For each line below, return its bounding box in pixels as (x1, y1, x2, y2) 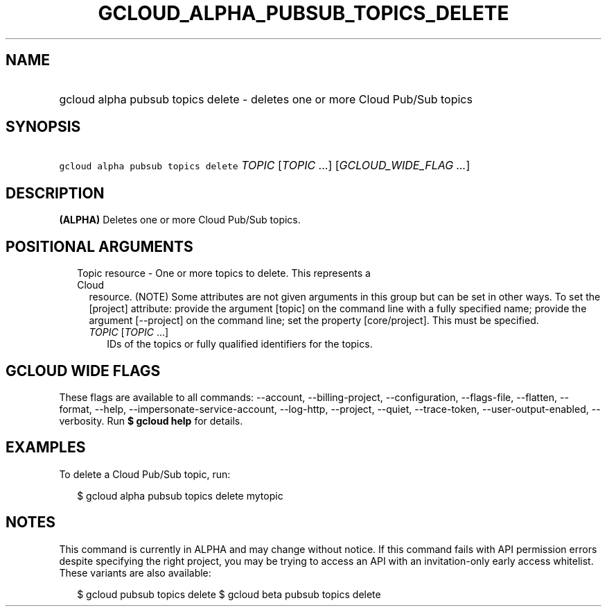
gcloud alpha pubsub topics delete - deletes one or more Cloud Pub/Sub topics (59, 92, 473, 106)
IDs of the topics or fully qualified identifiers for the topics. (107, 338, 373, 350)
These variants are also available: (59, 566, 211, 579)
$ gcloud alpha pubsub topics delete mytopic (77, 489, 283, 502)
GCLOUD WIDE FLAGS (6, 362, 161, 380)
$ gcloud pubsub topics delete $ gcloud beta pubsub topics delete (77, 588, 381, 600)
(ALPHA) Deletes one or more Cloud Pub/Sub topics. (59, 214, 301, 226)
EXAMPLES (6, 439, 86, 457)
